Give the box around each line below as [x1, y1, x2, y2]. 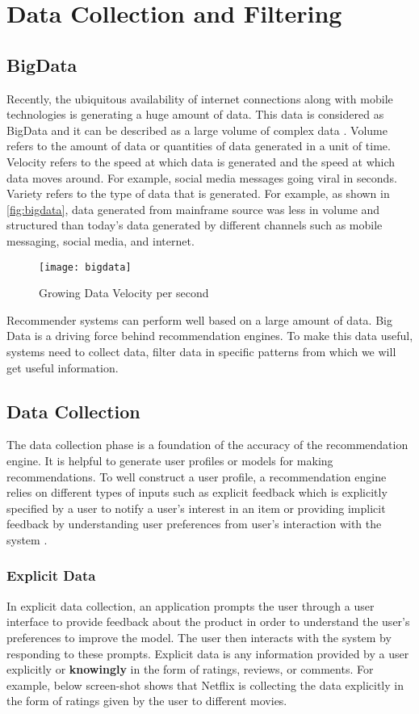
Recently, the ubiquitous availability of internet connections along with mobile [6, 90, 393, 107]
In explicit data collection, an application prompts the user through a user [6, 597, 375, 614]
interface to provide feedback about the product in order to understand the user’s [6, 613, 410, 630]
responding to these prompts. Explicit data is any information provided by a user [6, 645, 409, 661]
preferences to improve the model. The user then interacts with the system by [6, 628, 392, 645]
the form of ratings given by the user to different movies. [6, 692, 287, 709]
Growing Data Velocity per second [39, 284, 209, 301]
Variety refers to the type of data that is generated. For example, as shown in [6, 185, 390, 202]
